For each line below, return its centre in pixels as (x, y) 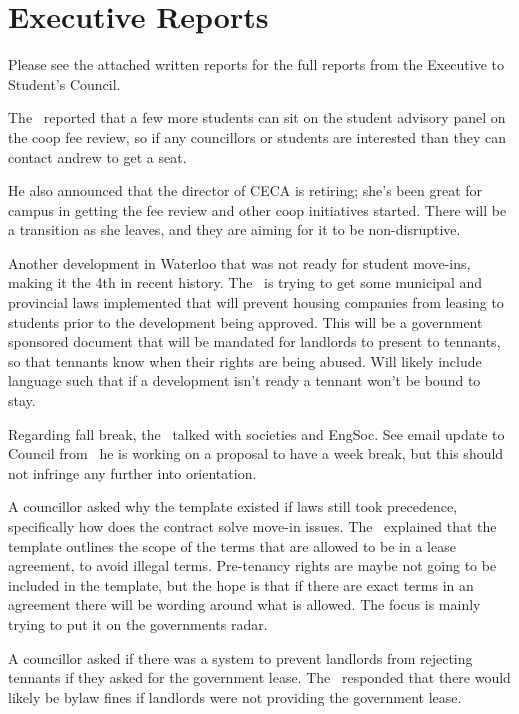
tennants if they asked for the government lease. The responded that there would (259, 677)
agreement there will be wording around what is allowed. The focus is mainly (244, 604)
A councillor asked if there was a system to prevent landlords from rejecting (240, 657)
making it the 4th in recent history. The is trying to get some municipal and (245, 282)
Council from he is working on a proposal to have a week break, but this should (256, 453)
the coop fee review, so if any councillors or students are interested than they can (257, 136)
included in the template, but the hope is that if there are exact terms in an (241, 584)
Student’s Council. (64, 83)
